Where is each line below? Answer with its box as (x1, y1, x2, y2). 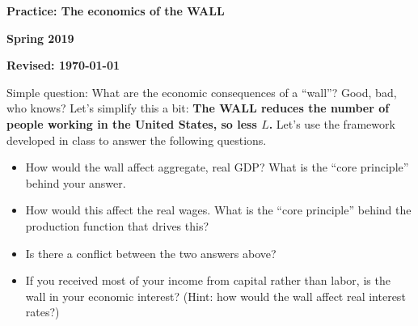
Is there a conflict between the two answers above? (25, 244, 277, 261)
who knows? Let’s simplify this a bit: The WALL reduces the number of (6, 99, 390, 116)
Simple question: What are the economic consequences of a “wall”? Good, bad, (6, 83, 397, 100)
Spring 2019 (6, 29, 74, 46)
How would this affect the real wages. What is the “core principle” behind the (25, 201, 412, 218)
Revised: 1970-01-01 (6, 57, 120, 74)
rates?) (25, 303, 60, 320)
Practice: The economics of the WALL (6, 2, 225, 19)
